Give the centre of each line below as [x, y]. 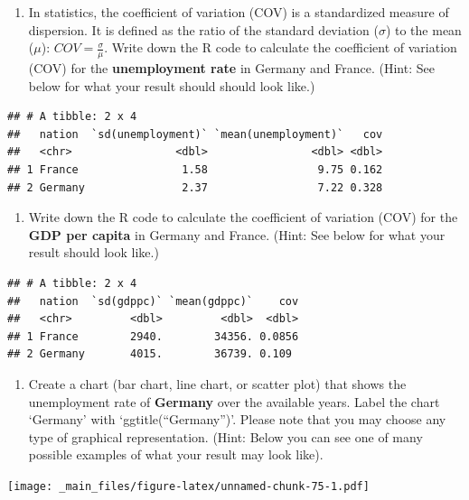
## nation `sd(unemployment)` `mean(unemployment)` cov [195, 134]
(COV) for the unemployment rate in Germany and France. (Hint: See [231, 68]
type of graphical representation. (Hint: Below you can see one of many [225, 436]
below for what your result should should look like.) [172, 85]
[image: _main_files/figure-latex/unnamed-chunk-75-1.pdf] [188, 486]
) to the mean [423, 29]
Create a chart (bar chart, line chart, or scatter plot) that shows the [217, 383]
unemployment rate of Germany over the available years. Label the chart [234, 401]
